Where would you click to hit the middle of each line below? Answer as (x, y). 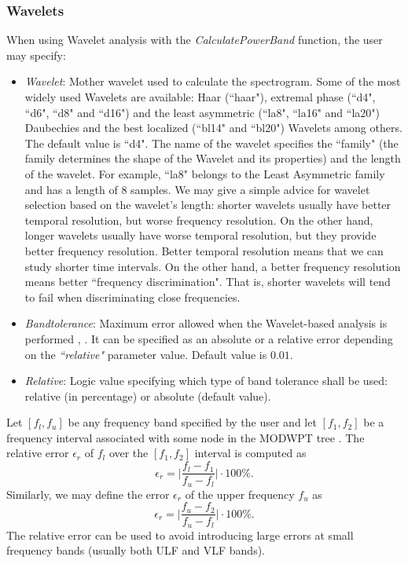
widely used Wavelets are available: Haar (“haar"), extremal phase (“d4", (200, 97)
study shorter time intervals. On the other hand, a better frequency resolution (213, 266)
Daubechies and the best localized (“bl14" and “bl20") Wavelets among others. (213, 128)
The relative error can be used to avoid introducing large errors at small (180, 535)
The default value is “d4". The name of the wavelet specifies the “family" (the (211, 143)
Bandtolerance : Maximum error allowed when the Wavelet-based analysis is (206, 323)
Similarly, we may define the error (88, 494)
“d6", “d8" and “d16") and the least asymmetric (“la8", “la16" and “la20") (202, 112)
